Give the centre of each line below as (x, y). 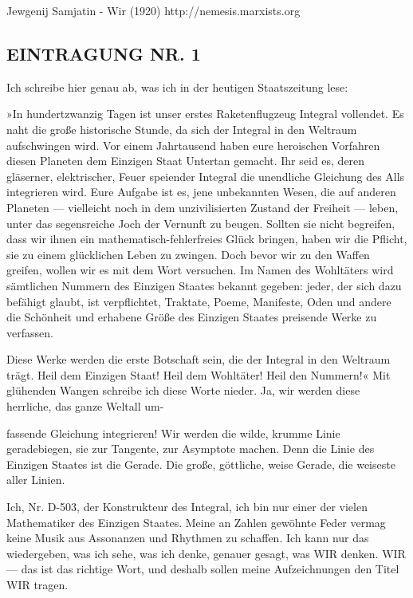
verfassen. (30, 332)
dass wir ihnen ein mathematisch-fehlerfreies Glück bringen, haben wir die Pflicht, (207, 239)
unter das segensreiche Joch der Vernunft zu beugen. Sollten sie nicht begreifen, (201, 223)
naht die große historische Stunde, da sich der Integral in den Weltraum (182, 129)
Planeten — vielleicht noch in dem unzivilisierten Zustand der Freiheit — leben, (203, 207)
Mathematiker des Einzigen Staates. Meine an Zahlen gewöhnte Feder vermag (196, 522)
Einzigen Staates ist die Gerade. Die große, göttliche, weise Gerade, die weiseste (201, 464)
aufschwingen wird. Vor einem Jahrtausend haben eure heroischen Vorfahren (193, 145)
